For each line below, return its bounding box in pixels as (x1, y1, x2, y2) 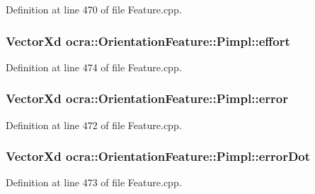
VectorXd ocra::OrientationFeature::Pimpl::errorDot (6, 147, 311, 165)
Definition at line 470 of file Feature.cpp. (6, 2, 182, 16)
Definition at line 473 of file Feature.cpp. (6, 175, 182, 190)
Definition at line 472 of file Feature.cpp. (6, 117, 182, 132)
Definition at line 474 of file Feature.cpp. (6, 59, 182, 74)
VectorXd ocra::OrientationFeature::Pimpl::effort (6, 32, 290, 49)
